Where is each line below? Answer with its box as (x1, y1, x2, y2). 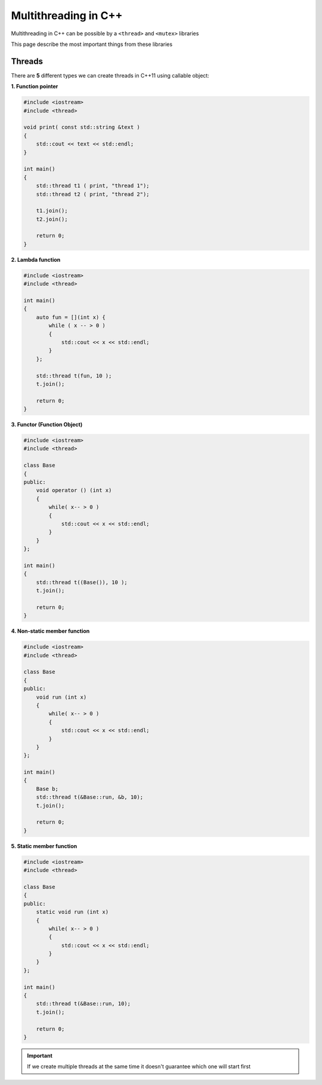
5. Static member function (11, 842, 78, 849)
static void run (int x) (36, 908, 109, 916)
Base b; (36, 785, 59, 792)
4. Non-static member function (11, 627, 90, 635)
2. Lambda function (11, 256, 61, 263)
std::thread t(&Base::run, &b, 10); (36, 794, 143, 800)
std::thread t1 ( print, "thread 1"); (36, 183, 150, 189)
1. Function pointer (11, 83, 58, 90)
